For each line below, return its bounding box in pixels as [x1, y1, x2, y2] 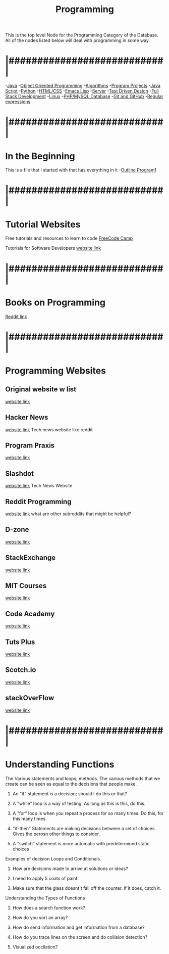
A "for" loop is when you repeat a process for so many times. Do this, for [12, 810, 164, 816]
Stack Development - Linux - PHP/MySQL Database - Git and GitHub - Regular [5, 94, 163, 100]
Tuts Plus [5, 638, 35, 646]
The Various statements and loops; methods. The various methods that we [5, 775, 160, 782]
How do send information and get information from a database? [12, 924, 145, 930]
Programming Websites [5, 365, 106, 376]
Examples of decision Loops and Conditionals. [5, 855, 102, 861]
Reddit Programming [5, 497, 72, 506]
